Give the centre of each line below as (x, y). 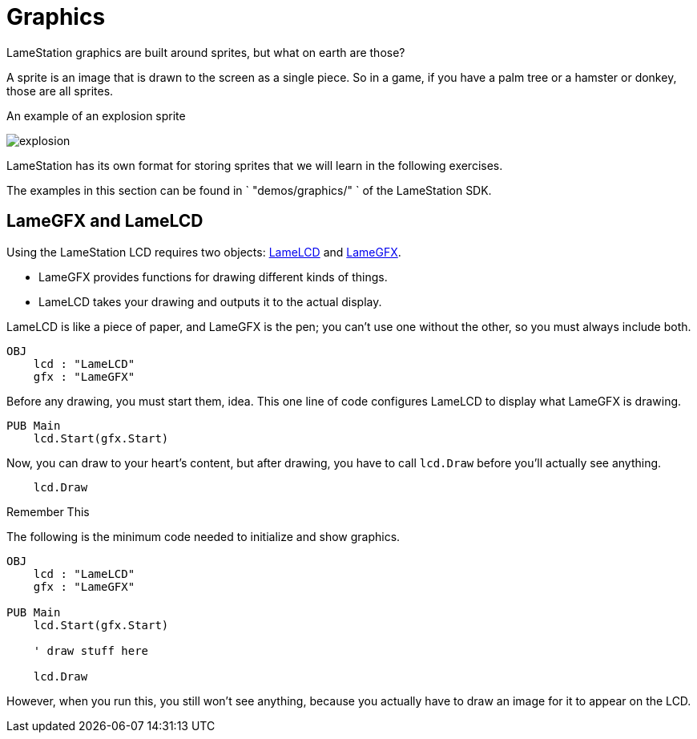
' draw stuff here (91, 650)
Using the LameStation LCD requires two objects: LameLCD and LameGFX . (204, 252)
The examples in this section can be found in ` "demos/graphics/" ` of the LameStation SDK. (249, 190)
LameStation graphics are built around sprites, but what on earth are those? (206, 52)
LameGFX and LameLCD (105, 221)
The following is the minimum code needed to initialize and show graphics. (203, 536)
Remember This (48, 511)
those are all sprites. (60, 91)
